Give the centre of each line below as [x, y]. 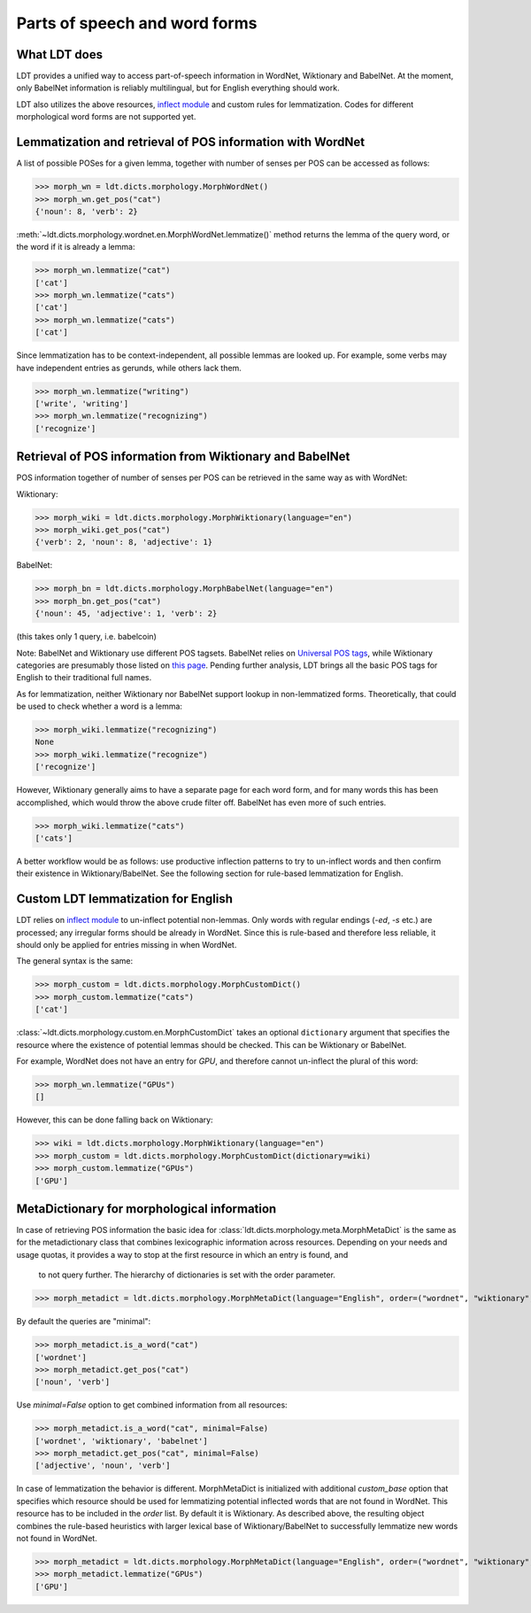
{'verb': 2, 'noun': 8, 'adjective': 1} [123, 542]
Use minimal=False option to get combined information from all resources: [152, 1405]
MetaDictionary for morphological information [146, 1209]
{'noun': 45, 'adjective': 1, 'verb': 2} [126, 614]
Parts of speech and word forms [137, 23]
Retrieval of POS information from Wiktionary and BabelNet [183, 457]
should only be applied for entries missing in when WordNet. [127, 945]
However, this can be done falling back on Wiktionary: [115, 1120]
